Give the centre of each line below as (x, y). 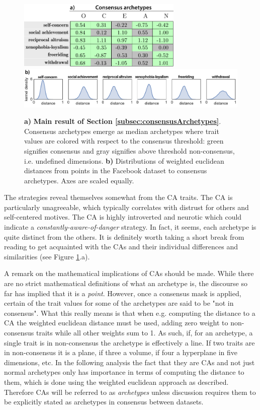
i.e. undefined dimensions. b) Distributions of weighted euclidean (124, 160)
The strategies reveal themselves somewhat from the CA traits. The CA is (118, 197)
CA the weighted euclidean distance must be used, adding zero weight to (116, 323)
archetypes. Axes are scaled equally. (79, 180)
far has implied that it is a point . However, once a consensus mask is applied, (123, 293)
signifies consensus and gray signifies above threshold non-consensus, (129, 150)
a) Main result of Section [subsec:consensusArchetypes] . (123, 121)
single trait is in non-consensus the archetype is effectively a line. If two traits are (129, 342)
